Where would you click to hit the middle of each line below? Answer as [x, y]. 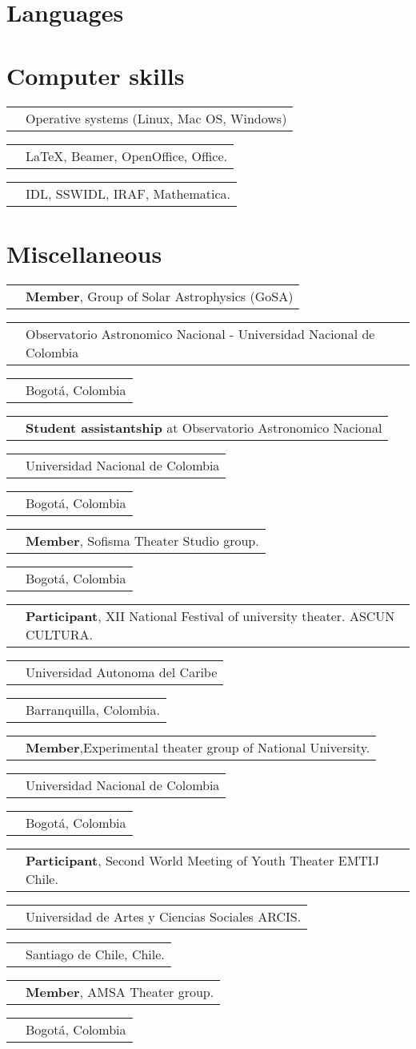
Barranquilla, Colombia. [93, 709]
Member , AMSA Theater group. [120, 991]
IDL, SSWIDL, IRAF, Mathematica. [128, 193]
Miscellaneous [84, 253]
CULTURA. [60, 634]
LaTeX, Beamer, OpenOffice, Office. [127, 155]
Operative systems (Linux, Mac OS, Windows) [156, 118]
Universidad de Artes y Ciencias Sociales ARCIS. [164, 916]
